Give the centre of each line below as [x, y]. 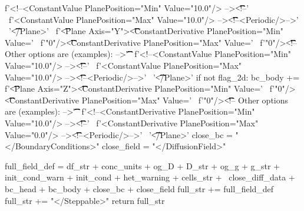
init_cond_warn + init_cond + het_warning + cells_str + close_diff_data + [150, 177]
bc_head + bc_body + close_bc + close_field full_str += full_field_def [139, 188]
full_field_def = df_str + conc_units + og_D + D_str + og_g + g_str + [143, 165]
